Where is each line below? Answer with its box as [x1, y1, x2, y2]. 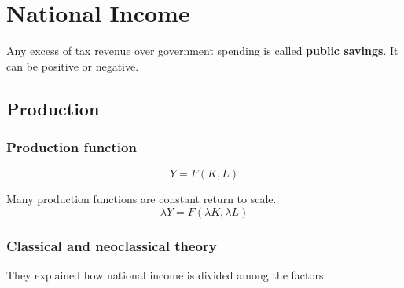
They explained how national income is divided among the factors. [6, 267, 327, 283]
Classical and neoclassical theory [6, 235, 217, 255]
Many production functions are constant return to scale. [6, 191, 277, 207]
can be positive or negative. [6, 57, 139, 74]
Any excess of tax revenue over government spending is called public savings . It [6, 42, 398, 59]
